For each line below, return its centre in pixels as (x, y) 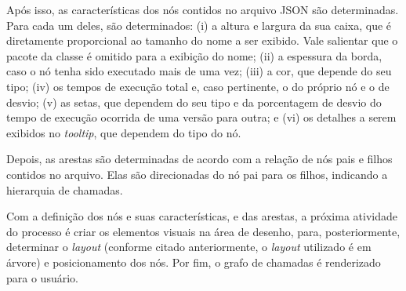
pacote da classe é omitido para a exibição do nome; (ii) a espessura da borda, (194, 55)
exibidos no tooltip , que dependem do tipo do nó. (124, 132)
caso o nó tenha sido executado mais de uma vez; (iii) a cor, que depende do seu (199, 71)
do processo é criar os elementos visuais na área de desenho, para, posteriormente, (203, 231)
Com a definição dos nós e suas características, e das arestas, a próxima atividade (202, 216)
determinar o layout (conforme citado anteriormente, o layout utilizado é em (189, 247)
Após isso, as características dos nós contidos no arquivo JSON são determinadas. (203, 9)
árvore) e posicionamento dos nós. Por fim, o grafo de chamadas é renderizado (194, 262)
